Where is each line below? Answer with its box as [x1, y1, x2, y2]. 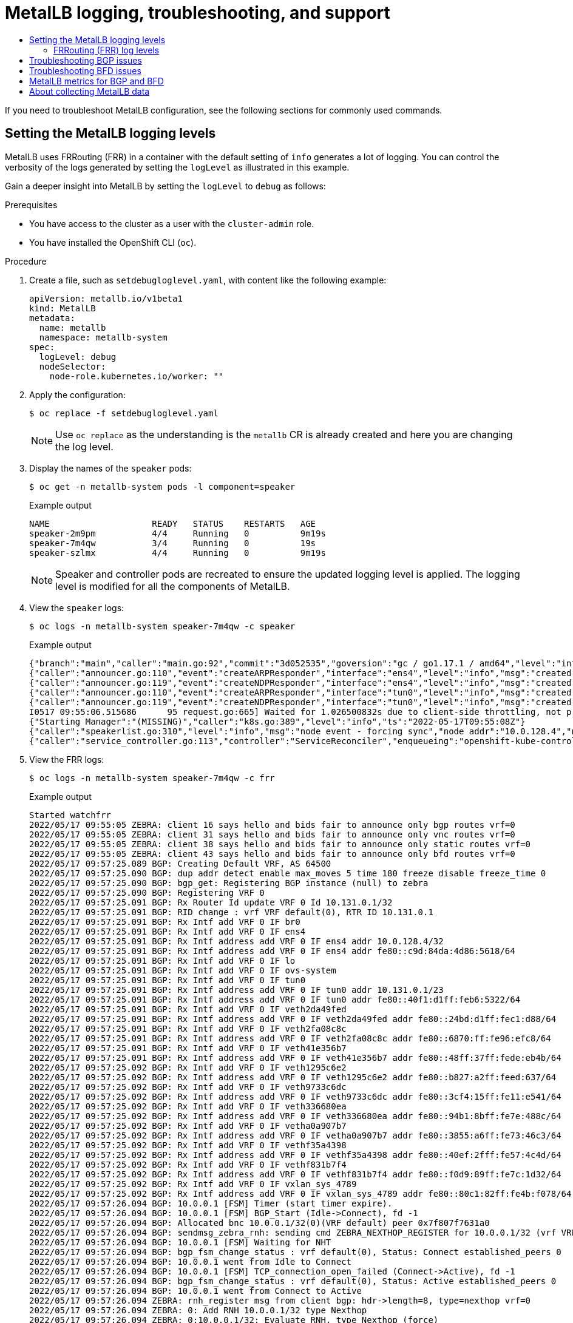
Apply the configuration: [29, 389, 126, 400]
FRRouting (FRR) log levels [53, 44, 160, 55]
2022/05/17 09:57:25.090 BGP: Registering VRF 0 [29, 887, 265, 898]
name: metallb [39, 322, 106, 333]
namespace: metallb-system [39, 332, 168, 342]
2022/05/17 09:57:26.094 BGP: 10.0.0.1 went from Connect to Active [29, 1285, 362, 1296]
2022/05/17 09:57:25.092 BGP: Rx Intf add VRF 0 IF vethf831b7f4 [29, 1159, 347, 1169]
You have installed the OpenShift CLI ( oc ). [29, 237, 197, 248]
